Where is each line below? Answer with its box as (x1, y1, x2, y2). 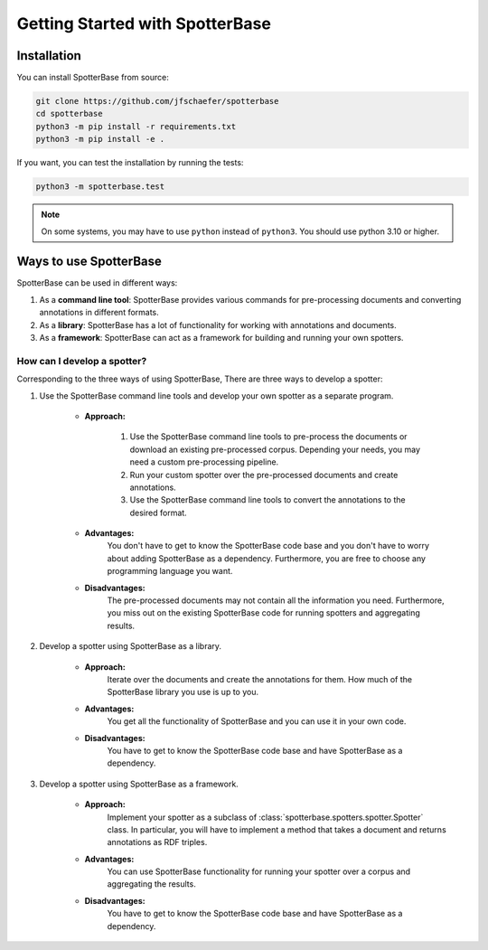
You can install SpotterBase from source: (16, 72, 169, 83)
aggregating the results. (107, 879, 196, 889)
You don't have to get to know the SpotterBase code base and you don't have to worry (107, 541, 429, 551)
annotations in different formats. (39, 307, 160, 318)
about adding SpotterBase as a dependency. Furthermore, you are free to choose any (107, 552, 427, 564)
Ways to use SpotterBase (16, 254, 163, 269)
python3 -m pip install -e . (35, 134, 165, 145)
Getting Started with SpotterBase (16, 14, 271, 33)
